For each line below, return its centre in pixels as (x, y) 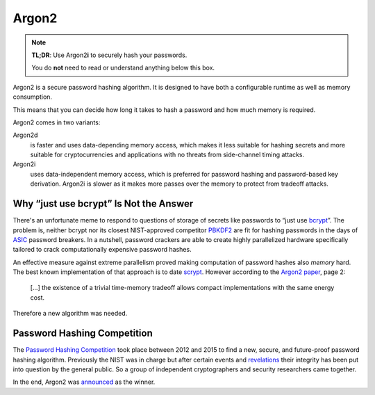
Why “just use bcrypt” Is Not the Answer (103, 204)
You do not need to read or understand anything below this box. (123, 68)
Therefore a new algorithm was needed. (70, 314)
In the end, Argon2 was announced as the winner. (84, 382)
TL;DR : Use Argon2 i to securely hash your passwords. (109, 55)
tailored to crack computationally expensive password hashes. (102, 250)
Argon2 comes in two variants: (57, 122)
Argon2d (25, 135)
